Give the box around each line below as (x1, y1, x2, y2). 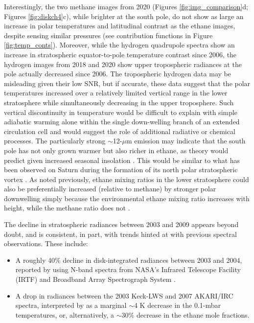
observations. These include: (4, 238, 88, 249)
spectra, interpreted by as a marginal (15, 300, 127, 310)
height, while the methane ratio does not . (4, 203, 130, 213)
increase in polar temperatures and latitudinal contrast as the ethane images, (4, 21, 235, 31)
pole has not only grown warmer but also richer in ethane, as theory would (4, 145, 229, 155)
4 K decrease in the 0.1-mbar (134, 300, 221, 310)
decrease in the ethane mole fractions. (136, 309, 250, 320)
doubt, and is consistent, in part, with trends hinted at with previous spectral (4, 229, 237, 239)
